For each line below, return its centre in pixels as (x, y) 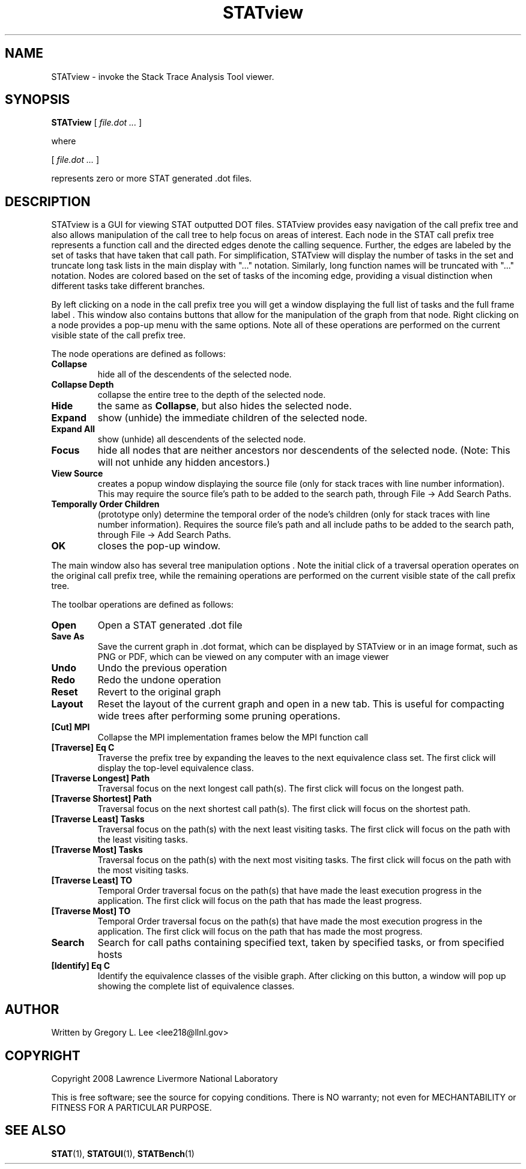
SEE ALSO (35, 1131)
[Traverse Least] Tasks (98, 819)
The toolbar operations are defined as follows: (142, 605)
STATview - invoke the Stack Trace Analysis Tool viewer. (163, 76)
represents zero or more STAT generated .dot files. (152, 179)
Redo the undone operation (159, 680)
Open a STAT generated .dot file (170, 625)
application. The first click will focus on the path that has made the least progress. (260, 901)
